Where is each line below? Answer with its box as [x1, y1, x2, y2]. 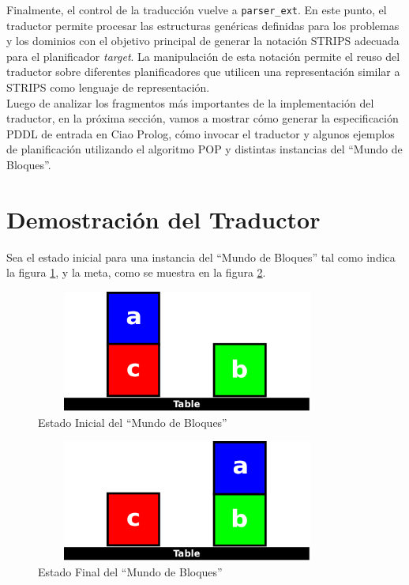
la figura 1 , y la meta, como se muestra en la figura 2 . [6, 264, 266, 281]
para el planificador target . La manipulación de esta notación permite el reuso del [6, 47, 400, 64]
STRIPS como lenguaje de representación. [6, 79, 210, 96]
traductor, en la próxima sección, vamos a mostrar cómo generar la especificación [6, 110, 399, 126]
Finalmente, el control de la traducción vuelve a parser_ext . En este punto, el [6, 2, 387, 17]
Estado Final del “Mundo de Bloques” [38, 564, 223, 580]
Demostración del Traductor [6, 202, 321, 235]
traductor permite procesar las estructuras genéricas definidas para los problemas [6, 17, 400, 33]
